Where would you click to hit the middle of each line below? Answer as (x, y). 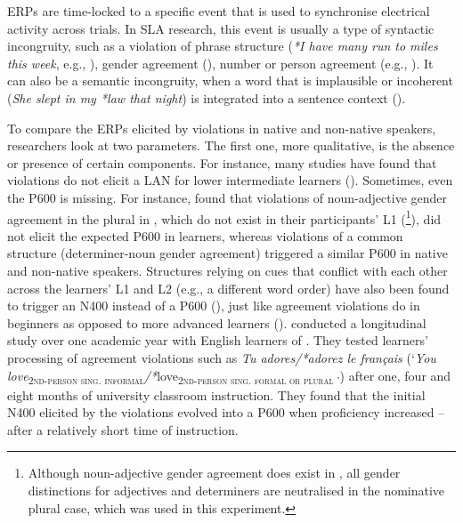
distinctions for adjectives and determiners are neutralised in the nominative (236, 491)
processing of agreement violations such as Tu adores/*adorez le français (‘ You (222, 357)
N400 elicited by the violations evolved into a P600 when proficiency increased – (226, 412)
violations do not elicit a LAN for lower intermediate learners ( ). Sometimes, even (230, 180)
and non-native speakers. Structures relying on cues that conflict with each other (227, 270)
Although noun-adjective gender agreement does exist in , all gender (214, 473)
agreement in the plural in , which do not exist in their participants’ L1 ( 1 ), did (224, 217)
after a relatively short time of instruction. (123, 429)
